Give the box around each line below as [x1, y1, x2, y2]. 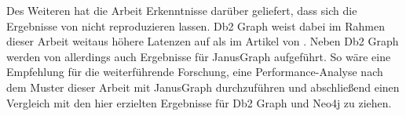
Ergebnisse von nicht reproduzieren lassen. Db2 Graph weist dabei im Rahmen [6, 17, 385, 34]
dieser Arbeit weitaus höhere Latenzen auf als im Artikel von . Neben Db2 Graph [6, 33, 399, 49]
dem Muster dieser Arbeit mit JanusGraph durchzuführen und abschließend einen [6, 78, 400, 95]
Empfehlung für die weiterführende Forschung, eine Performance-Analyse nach [6, 63, 383, 80]
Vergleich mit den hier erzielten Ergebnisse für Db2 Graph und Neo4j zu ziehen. [6, 94, 392, 111]
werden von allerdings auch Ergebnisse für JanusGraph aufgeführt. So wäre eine [6, 48, 391, 64]
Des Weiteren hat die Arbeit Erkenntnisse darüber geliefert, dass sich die [6, 2, 357, 18]
